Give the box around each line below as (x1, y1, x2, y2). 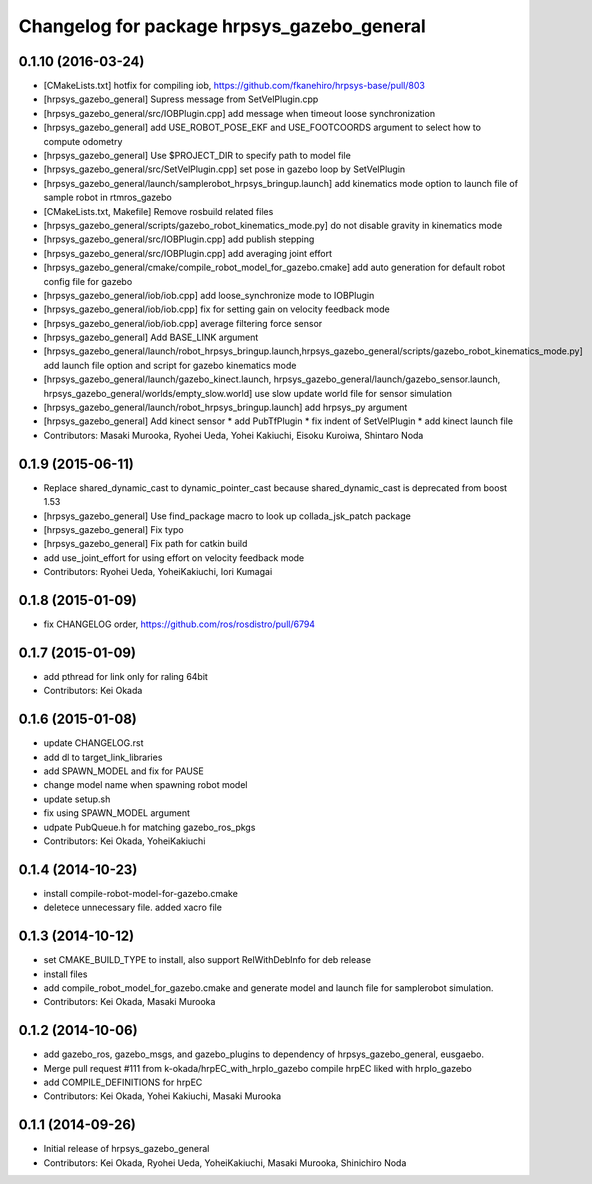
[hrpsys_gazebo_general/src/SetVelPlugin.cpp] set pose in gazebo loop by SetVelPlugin (43, 163, 406, 175)
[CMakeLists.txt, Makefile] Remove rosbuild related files (43, 205, 274, 217)
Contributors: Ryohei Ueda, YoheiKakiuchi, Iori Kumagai (43, 566, 273, 578)
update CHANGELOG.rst (43, 737, 144, 749)
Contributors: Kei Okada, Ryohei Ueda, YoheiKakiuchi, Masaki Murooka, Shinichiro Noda (43, 1156, 407, 1169)
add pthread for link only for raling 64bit (43, 670, 209, 682)
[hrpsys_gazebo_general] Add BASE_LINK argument (43, 331, 259, 344)
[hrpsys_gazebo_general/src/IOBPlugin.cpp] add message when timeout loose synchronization (43, 107, 435, 119)
